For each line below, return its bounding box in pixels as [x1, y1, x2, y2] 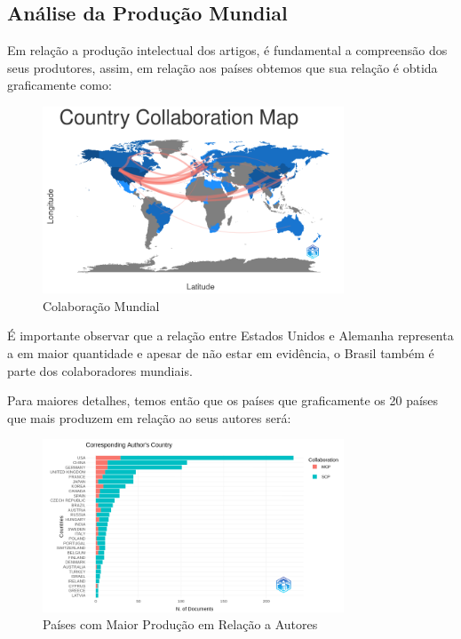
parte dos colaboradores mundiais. [7, 361, 193, 379]
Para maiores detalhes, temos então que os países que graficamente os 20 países [7, 391, 439, 410]
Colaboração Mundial [43, 296, 160, 315]
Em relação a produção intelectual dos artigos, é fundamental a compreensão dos [7, 41, 448, 60]
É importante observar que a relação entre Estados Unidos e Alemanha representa [7, 326, 454, 345]
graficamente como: [7, 76, 112, 94]
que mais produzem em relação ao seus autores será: [7, 408, 291, 427]
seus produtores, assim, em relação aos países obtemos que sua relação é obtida [7, 58, 438, 76]
